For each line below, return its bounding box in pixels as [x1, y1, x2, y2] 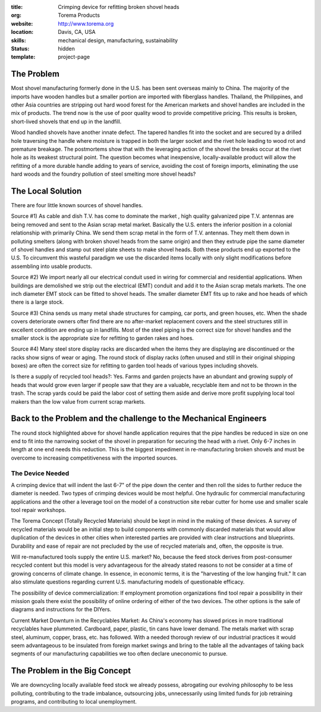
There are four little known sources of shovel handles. [11, 202, 143, 209]
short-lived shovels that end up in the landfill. [11, 118, 122, 125]
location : [11, 29, 34, 36]
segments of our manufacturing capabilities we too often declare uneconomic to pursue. [11, 650, 228, 657]
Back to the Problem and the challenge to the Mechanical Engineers [11, 414, 267, 424]
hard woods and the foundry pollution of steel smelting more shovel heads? [11, 170, 196, 178]
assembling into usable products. [11, 263, 92, 270]
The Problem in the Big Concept [11, 666, 131, 676]
